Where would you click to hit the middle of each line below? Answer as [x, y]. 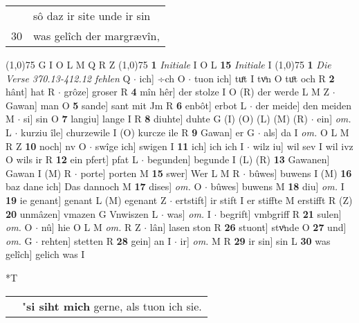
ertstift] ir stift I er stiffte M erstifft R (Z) [264, 200]
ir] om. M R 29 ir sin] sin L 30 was [255, 240]
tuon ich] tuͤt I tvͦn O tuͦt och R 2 [264, 78]
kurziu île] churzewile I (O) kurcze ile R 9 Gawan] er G [137, 132]
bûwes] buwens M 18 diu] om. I [277, 186]
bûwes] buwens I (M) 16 [300, 173]
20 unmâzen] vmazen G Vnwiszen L [82, 213]
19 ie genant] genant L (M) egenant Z [86, 200]
